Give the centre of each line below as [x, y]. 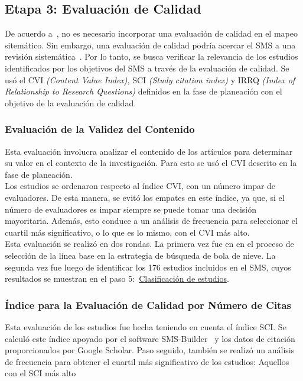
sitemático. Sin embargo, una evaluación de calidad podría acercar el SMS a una [150, 45]
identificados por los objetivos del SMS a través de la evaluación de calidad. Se [147, 68]
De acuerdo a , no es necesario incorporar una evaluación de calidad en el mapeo [151, 33]
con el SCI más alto [40, 373]
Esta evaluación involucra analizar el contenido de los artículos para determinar [149, 151]
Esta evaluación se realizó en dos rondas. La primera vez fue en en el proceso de [149, 244]
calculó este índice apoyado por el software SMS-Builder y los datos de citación [150, 338]
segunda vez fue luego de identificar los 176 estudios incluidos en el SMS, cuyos [148, 267]
